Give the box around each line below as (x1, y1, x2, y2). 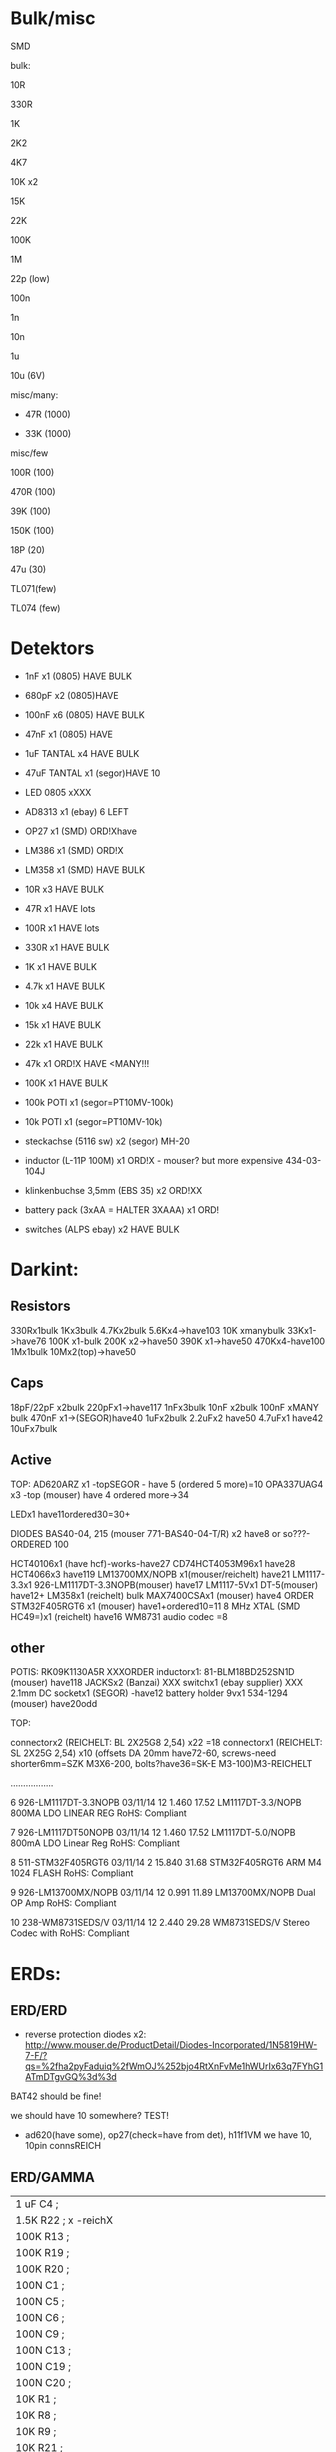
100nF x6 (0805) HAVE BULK (24, 708, 145, 721)
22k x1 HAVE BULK (24, 1038, 103, 1050)
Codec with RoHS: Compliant (10, 1927, 130, 1939)
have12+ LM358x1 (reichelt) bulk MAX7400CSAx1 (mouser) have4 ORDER (10, 1589, 314, 1601)
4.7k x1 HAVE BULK (24, 980, 106, 992)
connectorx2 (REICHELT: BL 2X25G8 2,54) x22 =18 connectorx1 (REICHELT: (10, 1737, 323, 1749)
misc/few (10, 447, 49, 459)
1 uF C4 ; (15, 2197, 59, 2211)
